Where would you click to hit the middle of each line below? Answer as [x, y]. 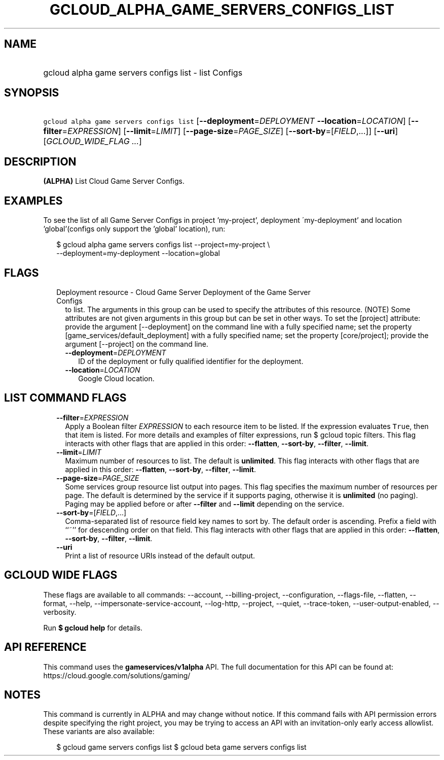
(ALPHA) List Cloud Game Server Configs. [114, 181]
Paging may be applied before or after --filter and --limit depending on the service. [205, 504]
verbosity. [60, 612]
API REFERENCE [45, 647]
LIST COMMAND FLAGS [65, 398]
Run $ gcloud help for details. [93, 627]
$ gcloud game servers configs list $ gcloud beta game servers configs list [181, 747]
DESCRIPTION [40, 161]
